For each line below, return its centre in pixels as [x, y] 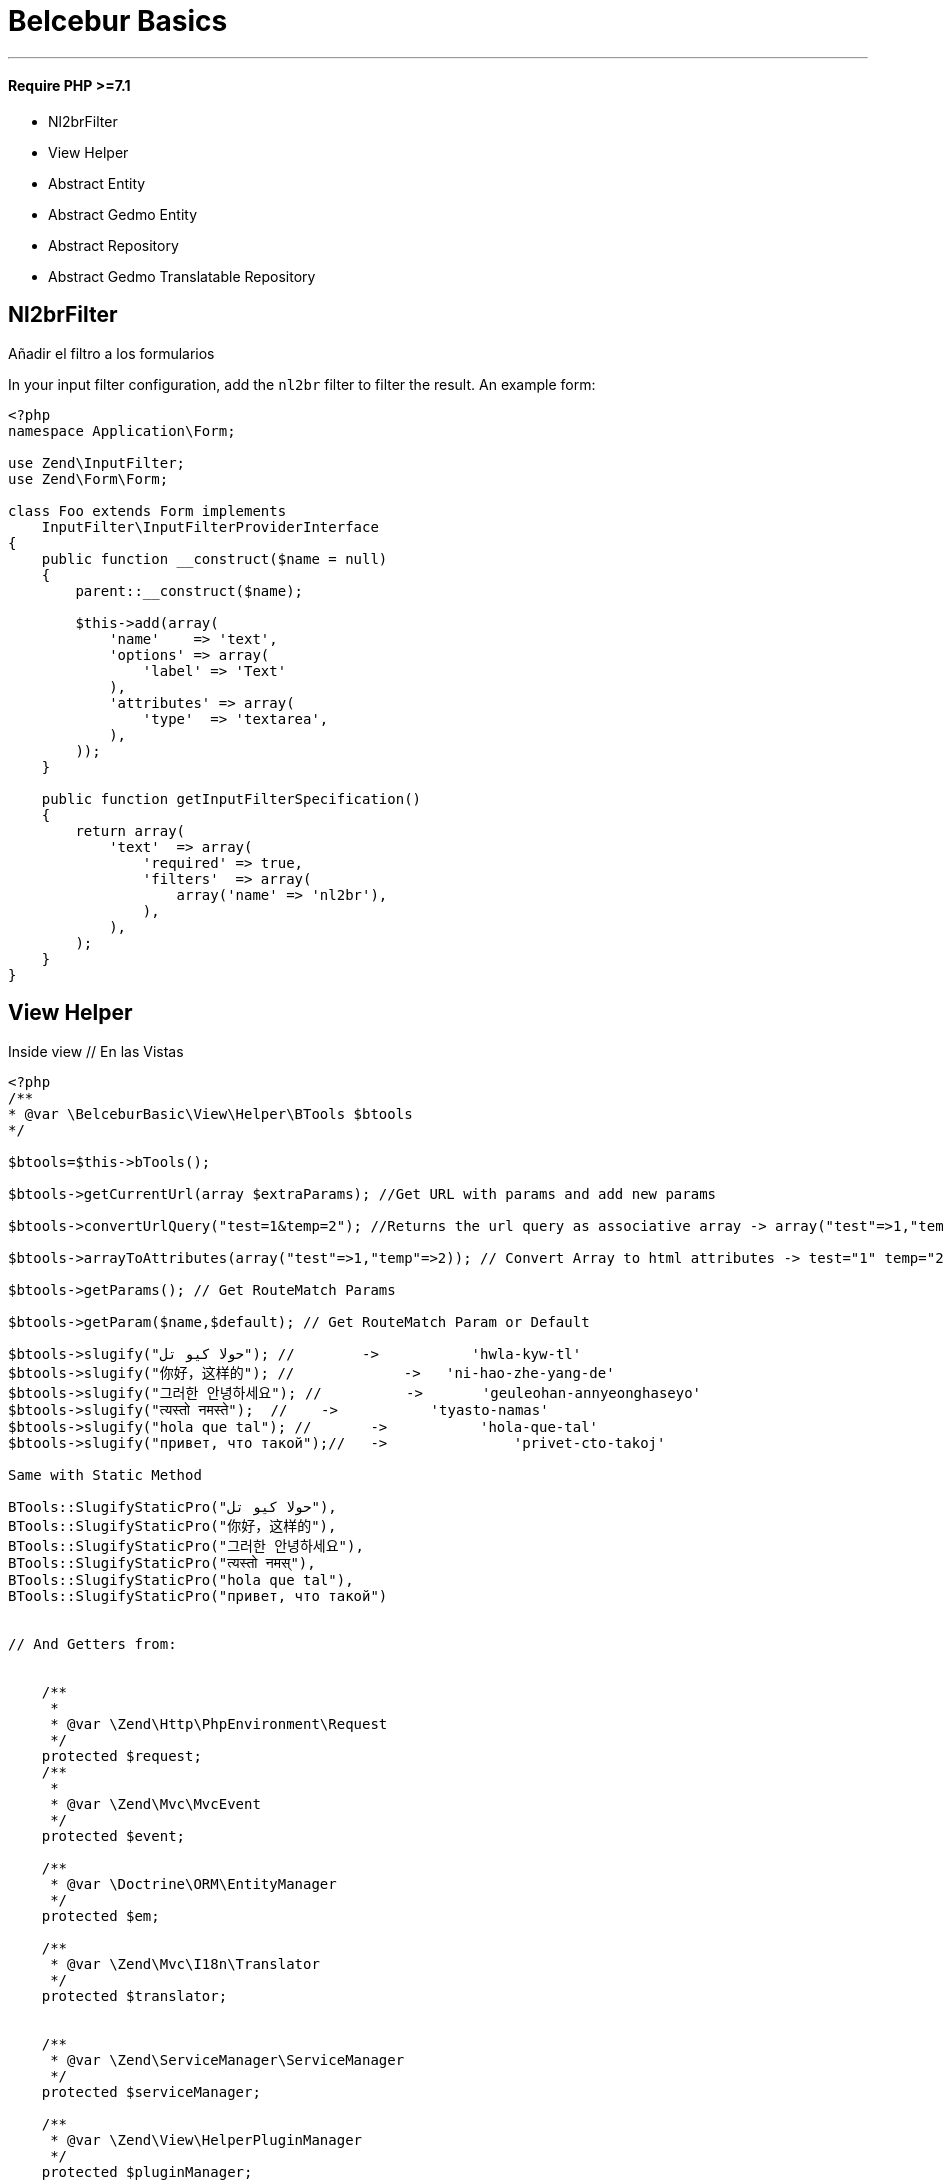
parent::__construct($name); [189, 590]
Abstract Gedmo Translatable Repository [182, 276]
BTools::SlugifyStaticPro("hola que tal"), [181, 1579]
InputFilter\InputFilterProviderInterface [210, 526]
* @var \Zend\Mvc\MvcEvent [155, 1803]
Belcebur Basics [118, 21]
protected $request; [121, 1755]
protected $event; [113, 1835]
